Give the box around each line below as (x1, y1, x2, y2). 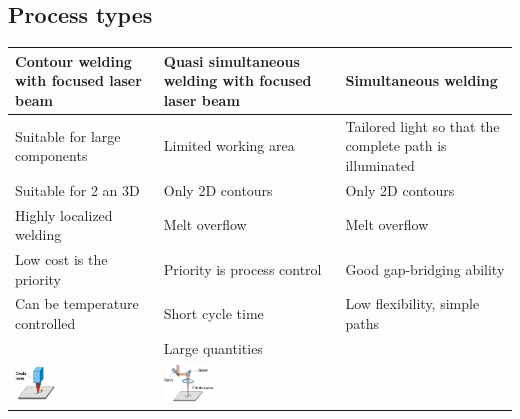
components (15, 145, 88, 166)
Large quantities (163, 337, 263, 358)
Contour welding (15, 50, 132, 71)
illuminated (345, 154, 415, 175)
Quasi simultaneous (163, 50, 300, 71)
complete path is (345, 135, 447, 156)
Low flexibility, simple (345, 293, 480, 314)
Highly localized (15, 204, 113, 225)
